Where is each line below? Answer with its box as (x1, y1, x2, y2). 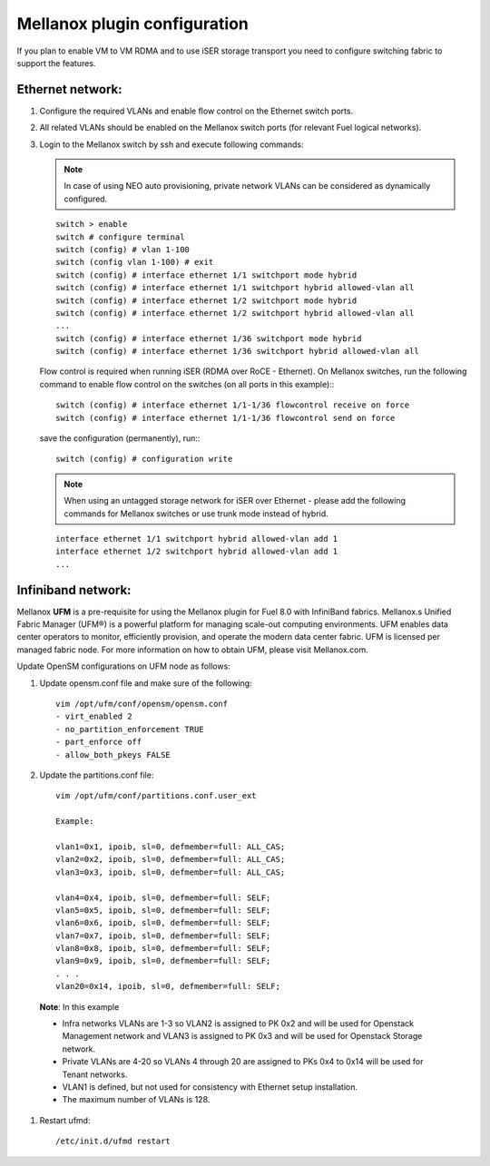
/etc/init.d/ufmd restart (55, 1136, 171, 1147)
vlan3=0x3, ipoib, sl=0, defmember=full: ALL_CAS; (55, 867, 286, 877)
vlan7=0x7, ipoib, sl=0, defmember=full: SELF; (55, 930, 271, 941)
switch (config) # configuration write (55, 454, 233, 465)
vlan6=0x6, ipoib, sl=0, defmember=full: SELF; (55, 917, 271, 928)
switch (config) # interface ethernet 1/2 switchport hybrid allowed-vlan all (55, 308, 415, 318)
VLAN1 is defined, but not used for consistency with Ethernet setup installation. (62, 1081, 358, 1093)
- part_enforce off (55, 737, 142, 748)
